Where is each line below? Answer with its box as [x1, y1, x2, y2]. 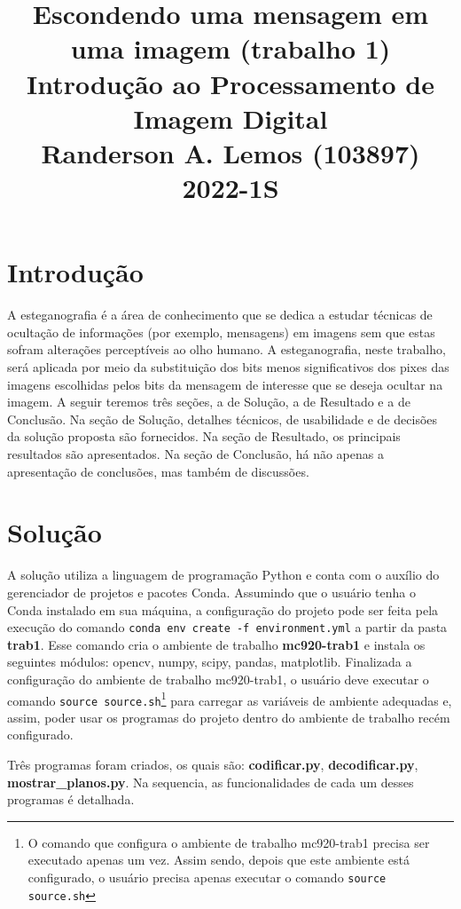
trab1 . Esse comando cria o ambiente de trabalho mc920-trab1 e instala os [7, 635, 426, 653]
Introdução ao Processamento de [26, 65, 434, 101]
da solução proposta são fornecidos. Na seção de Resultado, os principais [7, 427, 401, 446]
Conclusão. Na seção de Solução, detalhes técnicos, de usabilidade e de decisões [7, 409, 438, 428]
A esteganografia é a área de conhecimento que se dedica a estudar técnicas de [7, 305, 433, 324]
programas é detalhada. [7, 790, 135, 809]
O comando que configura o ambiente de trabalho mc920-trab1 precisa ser [27, 833, 430, 851]
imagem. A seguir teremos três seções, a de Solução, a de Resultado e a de [7, 392, 410, 411]
